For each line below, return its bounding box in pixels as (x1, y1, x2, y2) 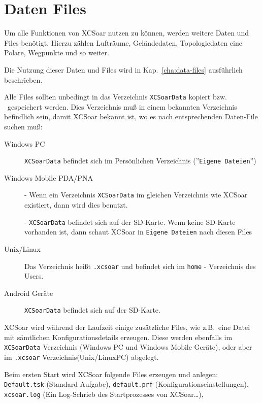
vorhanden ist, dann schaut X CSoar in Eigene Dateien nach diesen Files (24, 226, 252, 237)
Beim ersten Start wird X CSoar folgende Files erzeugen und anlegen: (4, 368, 218, 379)
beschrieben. (4, 74, 43, 85)
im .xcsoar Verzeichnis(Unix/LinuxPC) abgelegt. (4, 351, 159, 362)
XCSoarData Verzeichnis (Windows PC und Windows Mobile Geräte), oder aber (4, 342, 252, 352)
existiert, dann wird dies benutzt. (24, 199, 128, 210)
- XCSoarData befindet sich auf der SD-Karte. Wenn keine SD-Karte (24, 216, 236, 227)
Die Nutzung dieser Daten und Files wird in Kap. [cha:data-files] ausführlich (4, 64, 243, 75)
